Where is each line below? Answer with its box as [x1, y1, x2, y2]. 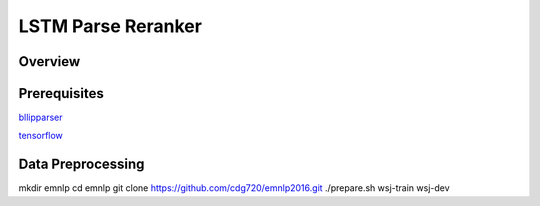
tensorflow [18, 130, 64, 142]
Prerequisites [18, 85, 104, 102]
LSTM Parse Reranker [18, 15, 202, 37]
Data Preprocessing [18, 156, 145, 173]
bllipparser [18, 111, 63, 124]
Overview [18, 53, 81, 70]
